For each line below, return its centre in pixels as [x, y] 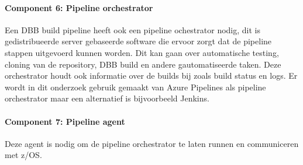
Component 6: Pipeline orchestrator [79, 7]
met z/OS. [23, 155]
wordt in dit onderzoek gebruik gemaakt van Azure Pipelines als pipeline [135, 87]
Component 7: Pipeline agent [65, 121]
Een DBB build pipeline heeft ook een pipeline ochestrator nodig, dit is [132, 29]
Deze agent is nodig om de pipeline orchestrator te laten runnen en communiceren [152, 143]
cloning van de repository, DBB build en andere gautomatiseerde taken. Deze [143, 64]
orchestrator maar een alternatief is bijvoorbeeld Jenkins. [107, 98]
